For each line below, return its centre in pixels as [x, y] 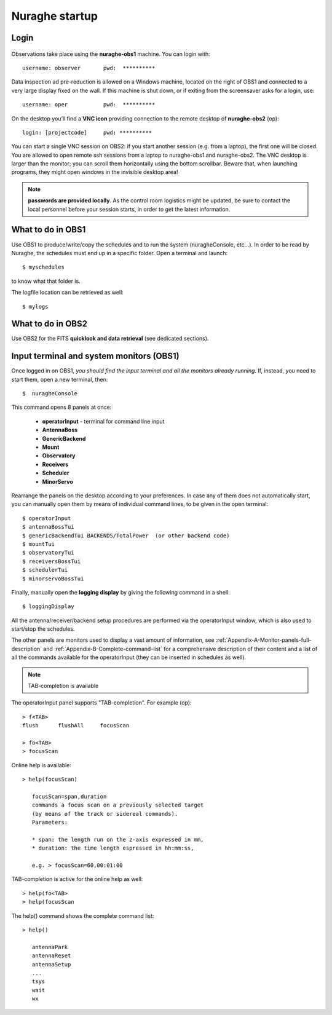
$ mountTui [39, 544]
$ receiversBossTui [52, 561]
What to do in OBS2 [49, 324]
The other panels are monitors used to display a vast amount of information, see [113, 640]
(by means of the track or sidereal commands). [105, 814]
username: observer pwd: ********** [89, 68]
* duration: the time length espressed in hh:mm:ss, [113, 848]
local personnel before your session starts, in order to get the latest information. [129, 209]
